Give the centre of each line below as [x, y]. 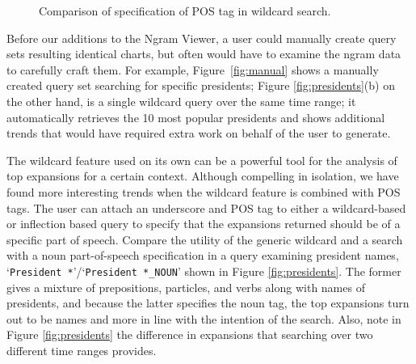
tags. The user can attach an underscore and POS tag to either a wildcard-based [206, 207]
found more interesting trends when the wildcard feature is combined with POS [204, 191]
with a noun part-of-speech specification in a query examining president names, [203, 255]
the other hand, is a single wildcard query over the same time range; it [181, 101]
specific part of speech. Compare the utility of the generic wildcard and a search [205, 239]
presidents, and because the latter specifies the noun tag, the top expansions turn [208, 303]
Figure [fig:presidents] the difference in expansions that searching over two [190, 334]
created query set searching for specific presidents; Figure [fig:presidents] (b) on [201, 85]
